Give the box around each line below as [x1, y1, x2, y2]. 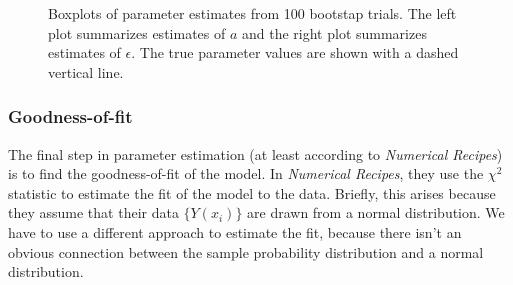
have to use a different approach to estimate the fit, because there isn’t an [8, 221, 462, 242]
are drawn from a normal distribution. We [247, 202, 505, 223]
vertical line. [48, 61, 124, 82]
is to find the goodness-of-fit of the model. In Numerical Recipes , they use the [8, 163, 484, 184]
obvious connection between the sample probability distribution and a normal [8, 241, 484, 262]
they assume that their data [8, 202, 179, 223]
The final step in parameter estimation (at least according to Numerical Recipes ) [8, 143, 503, 164]
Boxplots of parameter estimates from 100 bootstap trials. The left [48, 3, 457, 23]
